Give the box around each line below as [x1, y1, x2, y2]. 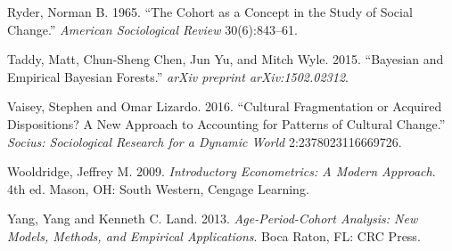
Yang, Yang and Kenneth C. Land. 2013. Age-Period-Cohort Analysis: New [7, 209, 418, 228]
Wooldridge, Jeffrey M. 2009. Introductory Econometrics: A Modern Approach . [7, 162, 436, 181]
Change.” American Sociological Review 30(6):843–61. [7, 20, 298, 38]
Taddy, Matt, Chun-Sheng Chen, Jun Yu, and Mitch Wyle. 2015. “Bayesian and [7, 50, 444, 69]
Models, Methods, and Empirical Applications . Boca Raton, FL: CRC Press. [7, 226, 421, 245]
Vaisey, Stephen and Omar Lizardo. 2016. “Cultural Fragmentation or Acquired [7, 97, 442, 116]
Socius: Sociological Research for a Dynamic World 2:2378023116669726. [7, 132, 402, 150]
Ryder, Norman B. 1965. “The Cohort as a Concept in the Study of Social [7, 3, 413, 20]
